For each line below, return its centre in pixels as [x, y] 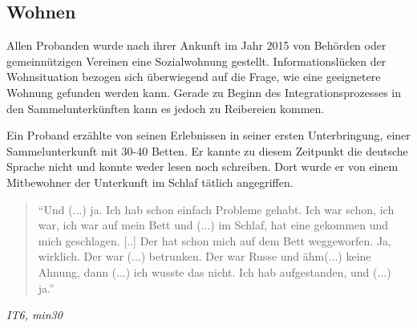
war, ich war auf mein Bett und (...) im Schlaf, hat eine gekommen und [213, 225]
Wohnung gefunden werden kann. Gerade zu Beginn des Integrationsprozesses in [204, 92]
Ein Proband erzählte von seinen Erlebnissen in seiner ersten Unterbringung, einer [208, 135]
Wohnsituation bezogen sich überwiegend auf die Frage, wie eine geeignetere [194, 77]
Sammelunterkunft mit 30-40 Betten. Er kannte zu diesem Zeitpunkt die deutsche [207, 150]
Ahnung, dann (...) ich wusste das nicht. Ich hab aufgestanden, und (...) [215, 271]
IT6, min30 [34, 315]
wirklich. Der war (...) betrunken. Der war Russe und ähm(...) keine [204, 256]
